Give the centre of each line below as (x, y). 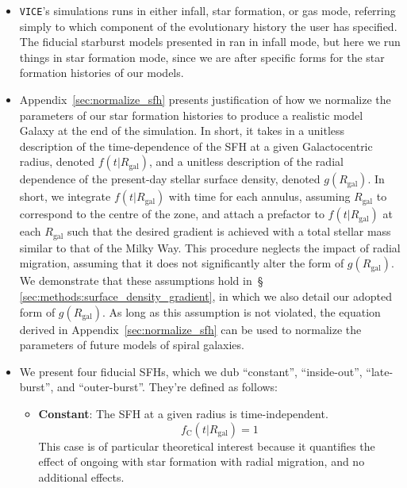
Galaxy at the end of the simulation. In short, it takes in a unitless (182, 131)
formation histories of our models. (102, 73)
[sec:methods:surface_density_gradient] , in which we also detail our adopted (205, 296)
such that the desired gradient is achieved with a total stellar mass (229, 231)
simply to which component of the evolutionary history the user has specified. (208, 26)
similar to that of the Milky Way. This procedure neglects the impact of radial (210, 247)
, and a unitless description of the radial (246, 161)
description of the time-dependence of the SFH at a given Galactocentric (196, 146)
